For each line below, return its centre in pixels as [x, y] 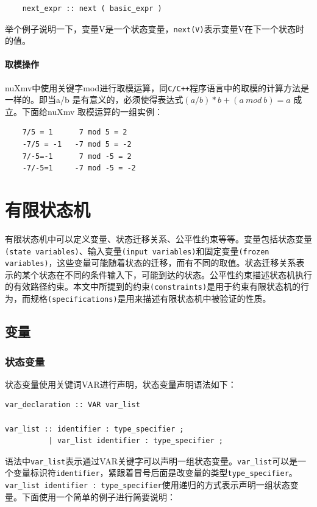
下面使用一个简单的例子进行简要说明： [98, 496]
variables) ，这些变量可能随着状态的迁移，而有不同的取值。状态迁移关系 [151, 263]
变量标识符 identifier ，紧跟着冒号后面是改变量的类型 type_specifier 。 [155, 473]
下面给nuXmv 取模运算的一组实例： [92, 111]
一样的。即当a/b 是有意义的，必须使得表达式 [94, 100]
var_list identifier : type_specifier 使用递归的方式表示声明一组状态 [148, 485]
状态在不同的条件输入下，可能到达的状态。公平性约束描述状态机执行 [175, 274]
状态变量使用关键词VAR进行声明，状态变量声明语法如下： [121, 384]
